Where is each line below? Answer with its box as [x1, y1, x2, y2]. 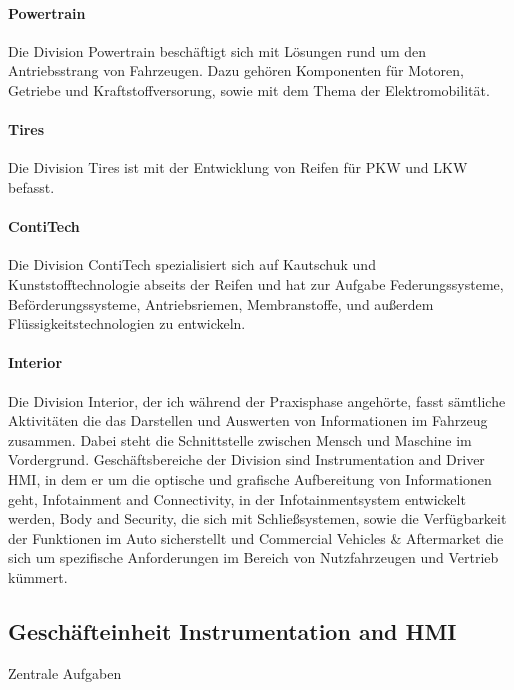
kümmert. [8, 566, 68, 587]
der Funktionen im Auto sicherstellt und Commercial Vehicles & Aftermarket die [8, 527, 504, 548]
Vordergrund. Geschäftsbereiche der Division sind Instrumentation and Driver [8, 449, 485, 470]
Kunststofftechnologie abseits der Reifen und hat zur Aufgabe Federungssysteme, [8, 273, 504, 294]
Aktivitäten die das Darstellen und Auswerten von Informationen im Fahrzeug [8, 410, 488, 431]
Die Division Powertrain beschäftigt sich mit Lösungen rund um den [8, 40, 427, 61]
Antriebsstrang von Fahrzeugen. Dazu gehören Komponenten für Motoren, [8, 60, 464, 81]
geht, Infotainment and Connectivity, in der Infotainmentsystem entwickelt [8, 488, 466, 509]
